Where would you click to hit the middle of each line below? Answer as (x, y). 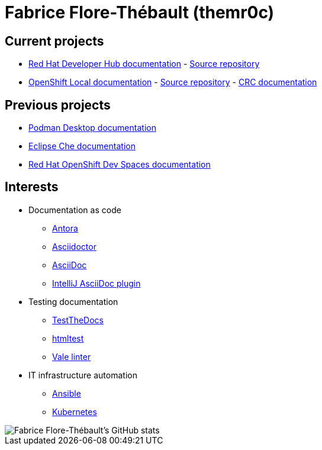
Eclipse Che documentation (82, 146)
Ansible (67, 393)
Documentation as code (75, 210)
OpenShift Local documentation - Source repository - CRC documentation (173, 82)
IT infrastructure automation (83, 375)
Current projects (54, 41)
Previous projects (58, 105)
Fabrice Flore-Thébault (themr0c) (140, 12)
